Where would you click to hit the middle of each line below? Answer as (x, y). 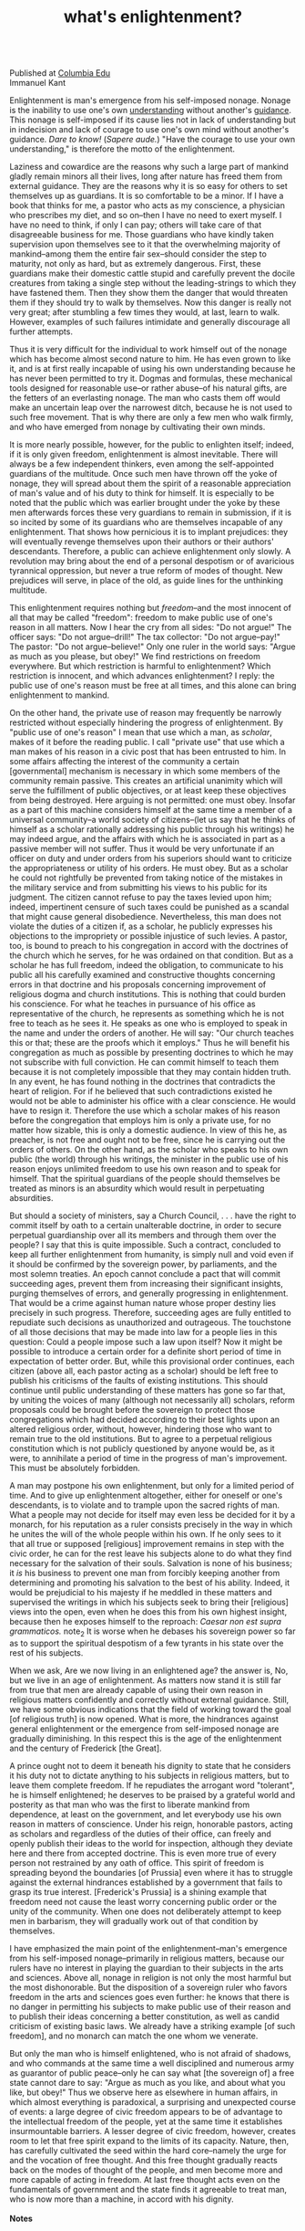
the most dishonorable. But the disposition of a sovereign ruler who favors (148, 1987)
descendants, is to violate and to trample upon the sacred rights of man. (145, 1505)
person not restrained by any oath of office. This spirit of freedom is (137, 1863)
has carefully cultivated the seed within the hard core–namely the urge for (148, 2150)
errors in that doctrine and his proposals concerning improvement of (138, 984)
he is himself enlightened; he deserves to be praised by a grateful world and (152, 1794)
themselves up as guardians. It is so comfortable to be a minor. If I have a (147, 196)
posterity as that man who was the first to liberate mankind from (130, 1805)
